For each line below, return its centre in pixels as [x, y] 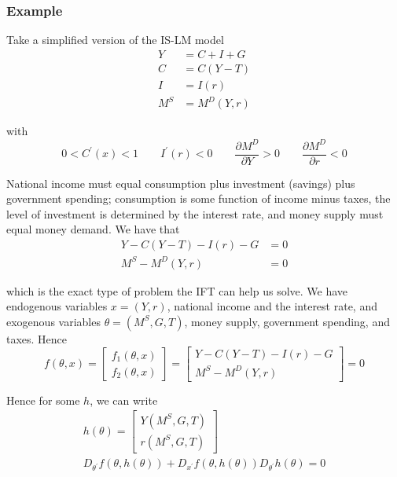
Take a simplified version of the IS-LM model [115, 40]
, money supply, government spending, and [287, 321]
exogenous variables [53, 321]
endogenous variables [57, 306]
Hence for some [43, 400]
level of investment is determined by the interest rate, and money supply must [195, 213]
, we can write [124, 400]
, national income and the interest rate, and [272, 306]
